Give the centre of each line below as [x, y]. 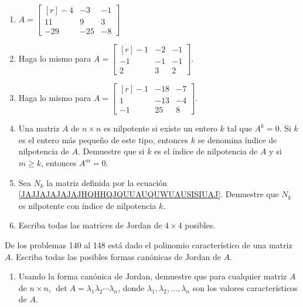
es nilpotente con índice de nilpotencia [87, 205]
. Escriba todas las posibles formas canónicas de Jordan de [116, 256]
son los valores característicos [245, 287]
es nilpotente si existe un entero [160, 128]
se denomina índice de [237, 139]
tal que [239, 128]
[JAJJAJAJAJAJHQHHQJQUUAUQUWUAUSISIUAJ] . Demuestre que [149, 194]
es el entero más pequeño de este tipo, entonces [103, 139]
